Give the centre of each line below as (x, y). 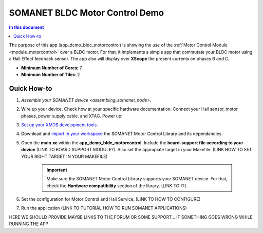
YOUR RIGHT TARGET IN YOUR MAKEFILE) (64, 156)
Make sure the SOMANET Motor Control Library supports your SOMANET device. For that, (137, 179)
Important (57, 170)
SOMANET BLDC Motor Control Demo (86, 13)
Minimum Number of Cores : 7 (52, 68)
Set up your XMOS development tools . (60, 125)
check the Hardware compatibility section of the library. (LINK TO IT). (117, 186)
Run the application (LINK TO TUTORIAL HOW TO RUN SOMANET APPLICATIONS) (104, 208)
